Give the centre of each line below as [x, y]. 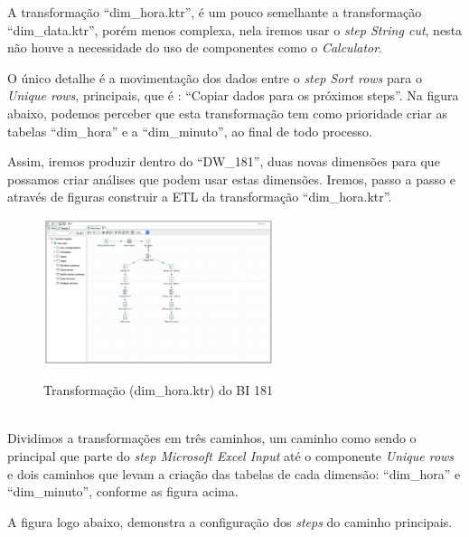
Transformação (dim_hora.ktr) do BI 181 [159, 390]
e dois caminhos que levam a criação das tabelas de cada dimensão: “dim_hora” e [234, 473]
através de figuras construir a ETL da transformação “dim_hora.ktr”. [200, 197]
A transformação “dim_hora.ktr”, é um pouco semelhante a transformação [215, 12]
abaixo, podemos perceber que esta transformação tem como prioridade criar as [228, 113]
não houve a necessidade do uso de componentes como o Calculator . [195, 47]
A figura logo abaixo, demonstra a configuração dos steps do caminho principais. [230, 521]
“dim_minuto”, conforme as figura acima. [123, 491]
